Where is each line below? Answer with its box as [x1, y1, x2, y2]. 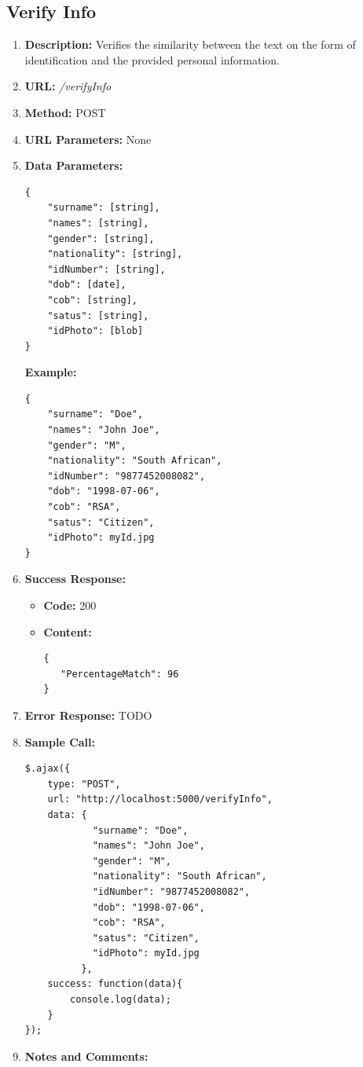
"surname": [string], [47, 202, 160, 214]
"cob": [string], [47, 294, 137, 306]
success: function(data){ [47, 978, 183, 990]
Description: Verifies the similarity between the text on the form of [24, 36, 356, 53]
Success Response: [24, 570, 126, 587]
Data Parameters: [24, 157, 123, 174]
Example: [24, 364, 77, 380]
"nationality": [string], [47, 248, 183, 260]
